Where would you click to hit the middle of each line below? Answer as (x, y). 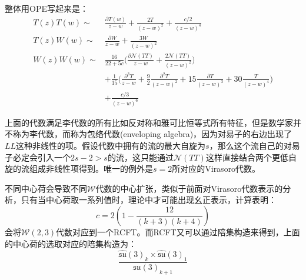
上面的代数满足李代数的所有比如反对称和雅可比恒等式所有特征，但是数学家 (149, 122)
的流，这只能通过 (140, 157)
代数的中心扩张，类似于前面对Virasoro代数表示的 (189, 188)
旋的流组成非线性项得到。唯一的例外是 (79, 169)
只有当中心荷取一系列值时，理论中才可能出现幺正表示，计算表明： (149, 200)
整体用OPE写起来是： (46, 8)
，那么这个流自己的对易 (255, 145)
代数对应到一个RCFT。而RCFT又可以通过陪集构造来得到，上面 (178, 231)
